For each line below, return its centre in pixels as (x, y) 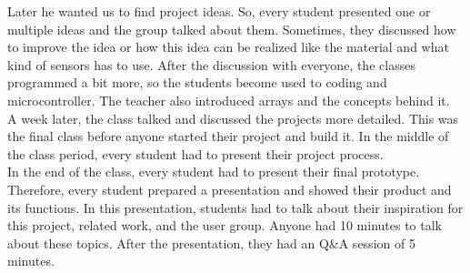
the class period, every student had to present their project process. (195, 153)
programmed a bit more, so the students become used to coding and (197, 82)
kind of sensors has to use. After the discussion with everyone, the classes (211, 64)
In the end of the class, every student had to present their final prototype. (214, 172)
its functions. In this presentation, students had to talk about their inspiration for (235, 207)
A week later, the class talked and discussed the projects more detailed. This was (233, 118)
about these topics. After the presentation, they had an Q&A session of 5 (211, 243)
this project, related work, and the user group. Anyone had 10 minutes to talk (225, 225)
